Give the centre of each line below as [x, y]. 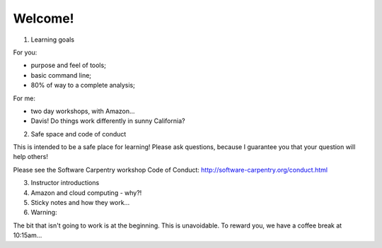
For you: [25, 52]
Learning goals [52, 40]
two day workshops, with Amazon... [83, 111]
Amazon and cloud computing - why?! [86, 193]
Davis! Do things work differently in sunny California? [108, 121]
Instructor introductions [65, 183]
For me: [24, 98]
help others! [31, 157]
